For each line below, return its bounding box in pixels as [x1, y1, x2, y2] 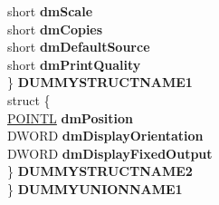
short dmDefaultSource [7, 37, 150, 56]
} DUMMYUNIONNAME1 [7, 179, 183, 198]
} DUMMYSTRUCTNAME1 [7, 73, 193, 92]
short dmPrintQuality [7, 54, 141, 73]
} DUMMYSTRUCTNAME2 [7, 161, 193, 181]
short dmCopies [7, 19, 103, 38]
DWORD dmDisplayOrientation [7, 126, 204, 145]
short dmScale [7, 2, 93, 20]
